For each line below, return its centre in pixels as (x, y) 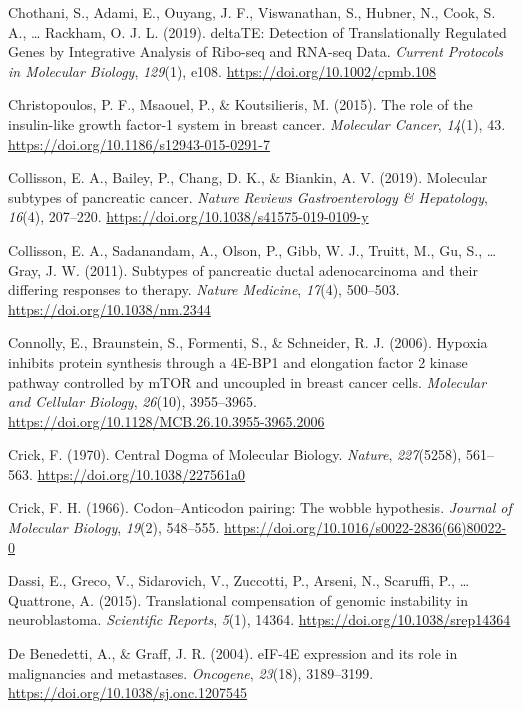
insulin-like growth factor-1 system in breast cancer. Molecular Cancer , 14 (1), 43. (257, 123)
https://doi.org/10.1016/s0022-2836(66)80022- (365, 527)
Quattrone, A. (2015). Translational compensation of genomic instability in (238, 599)
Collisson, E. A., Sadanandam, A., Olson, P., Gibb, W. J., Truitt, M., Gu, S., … (252, 249)
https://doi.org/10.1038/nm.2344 (109, 308)
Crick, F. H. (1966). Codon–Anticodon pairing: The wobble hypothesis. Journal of (260, 507)
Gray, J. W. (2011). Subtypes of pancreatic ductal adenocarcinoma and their (243, 269)
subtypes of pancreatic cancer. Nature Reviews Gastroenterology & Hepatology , (248, 196)
